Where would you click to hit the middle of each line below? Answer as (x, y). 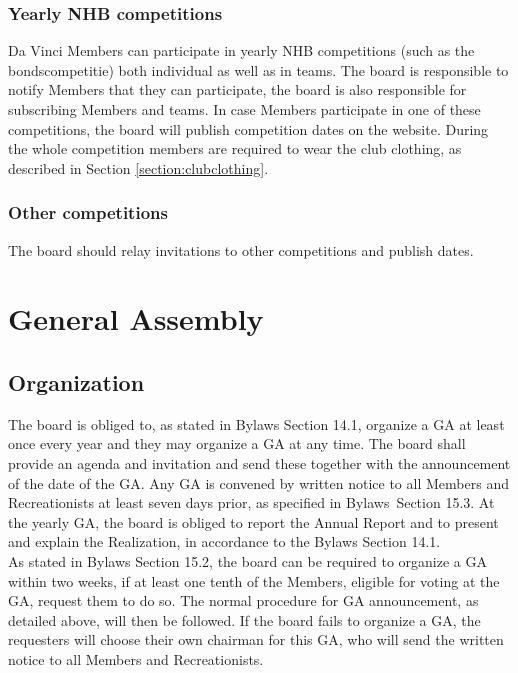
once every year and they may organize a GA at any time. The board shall (237, 443)
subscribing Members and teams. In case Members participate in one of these (244, 109)
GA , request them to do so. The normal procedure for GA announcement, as (243, 600)
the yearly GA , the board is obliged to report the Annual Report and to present (253, 521)
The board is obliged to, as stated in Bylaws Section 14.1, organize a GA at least (256, 423)
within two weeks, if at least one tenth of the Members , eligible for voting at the (254, 580)
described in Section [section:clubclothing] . (138, 167)
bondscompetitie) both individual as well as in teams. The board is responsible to (258, 69)
